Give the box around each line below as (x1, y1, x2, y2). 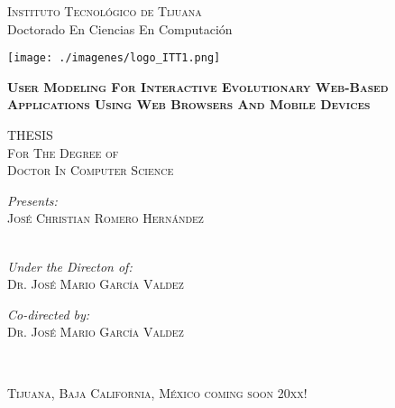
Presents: (7, 190, 58, 209)
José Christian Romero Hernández (7, 209, 204, 227)
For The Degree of (7, 143, 119, 162)
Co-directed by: (7, 304, 90, 323)
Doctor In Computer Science (7, 161, 174, 180)
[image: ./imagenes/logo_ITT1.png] (7, 51, 221, 65)
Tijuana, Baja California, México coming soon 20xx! (7, 383, 308, 402)
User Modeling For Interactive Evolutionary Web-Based (7, 77, 389, 96)
